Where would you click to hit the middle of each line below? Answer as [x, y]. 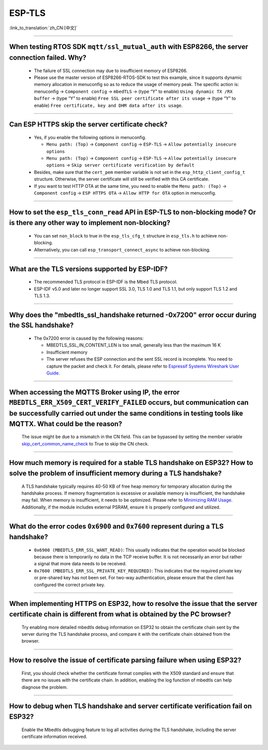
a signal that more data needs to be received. [80, 564]
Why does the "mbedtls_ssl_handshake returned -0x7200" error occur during [133, 315]
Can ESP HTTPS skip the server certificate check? [88, 124]
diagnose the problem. [45, 687]
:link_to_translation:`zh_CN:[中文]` [43, 28]
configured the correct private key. [69, 585]
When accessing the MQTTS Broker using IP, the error [94, 392]
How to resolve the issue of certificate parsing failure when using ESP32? [125, 660]
